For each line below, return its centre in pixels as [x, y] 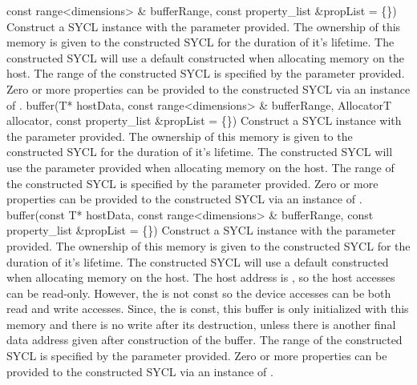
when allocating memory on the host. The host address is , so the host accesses [201, 277]
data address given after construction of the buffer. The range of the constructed [204, 340]
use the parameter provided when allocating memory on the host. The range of [200, 167]
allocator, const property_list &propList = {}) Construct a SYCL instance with [204, 120]
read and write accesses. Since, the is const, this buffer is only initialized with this [208, 309]
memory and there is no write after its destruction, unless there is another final [201, 324]
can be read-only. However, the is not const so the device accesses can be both [199, 293]
